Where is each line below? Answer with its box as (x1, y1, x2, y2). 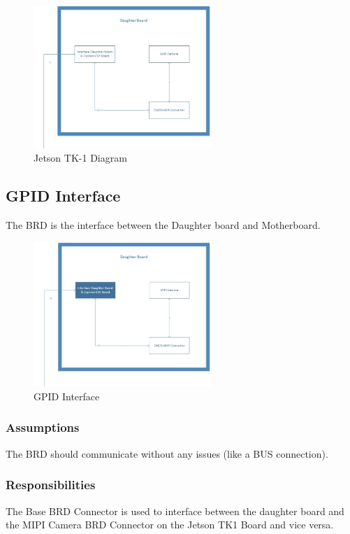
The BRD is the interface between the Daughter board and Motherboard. (6, 217, 321, 232)
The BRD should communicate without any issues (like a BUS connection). (6, 446, 328, 461)
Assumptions (6, 419, 80, 436)
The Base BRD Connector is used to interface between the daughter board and (6, 503, 344, 518)
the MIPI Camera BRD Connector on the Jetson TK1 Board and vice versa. (6, 517, 334, 532)
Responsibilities (6, 476, 96, 493)
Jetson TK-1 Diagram (34, 150, 127, 165)
